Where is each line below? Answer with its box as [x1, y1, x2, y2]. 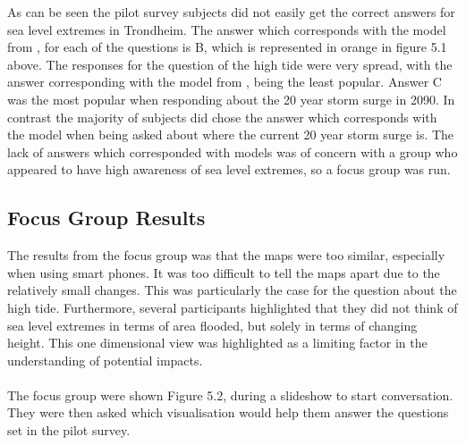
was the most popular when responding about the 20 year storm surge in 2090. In [7, 89, 455, 108]
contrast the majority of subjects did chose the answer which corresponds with [7, 107, 437, 126]
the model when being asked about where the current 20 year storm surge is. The [7, 125, 454, 144]
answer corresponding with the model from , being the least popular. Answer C [7, 72, 442, 91]
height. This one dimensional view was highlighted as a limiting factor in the [7, 333, 428, 352]
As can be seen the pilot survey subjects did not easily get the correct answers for [7, 3, 455, 21]
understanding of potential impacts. [7, 350, 203, 369]
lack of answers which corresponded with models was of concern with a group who [7, 142, 458, 161]
